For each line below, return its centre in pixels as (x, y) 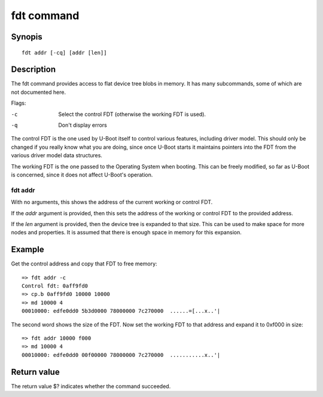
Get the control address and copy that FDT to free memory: (84, 264)
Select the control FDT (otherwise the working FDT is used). (132, 114)
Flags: (19, 103)
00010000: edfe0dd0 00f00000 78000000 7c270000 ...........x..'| (121, 355)
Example (28, 250)
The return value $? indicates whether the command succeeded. (91, 386)
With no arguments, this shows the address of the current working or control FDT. (112, 202)
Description (33, 70)
